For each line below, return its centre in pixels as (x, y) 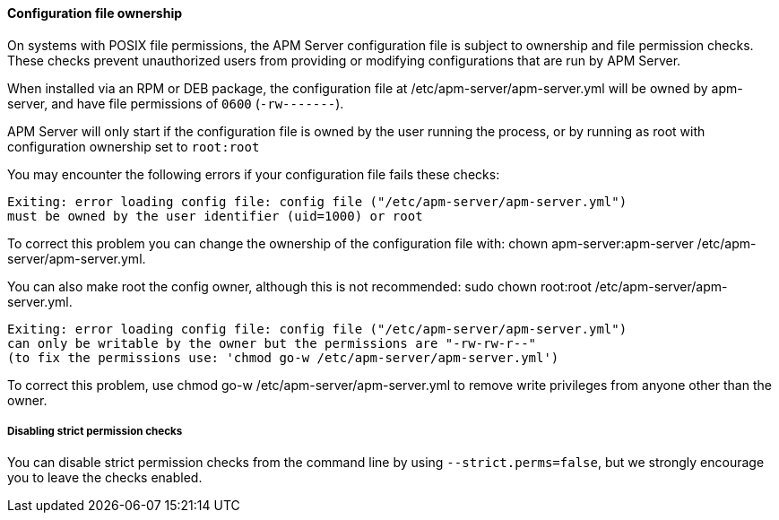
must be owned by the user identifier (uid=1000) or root (215, 216)
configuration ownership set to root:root (134, 146)
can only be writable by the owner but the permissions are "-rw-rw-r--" (272, 343)
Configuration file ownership (95, 13)
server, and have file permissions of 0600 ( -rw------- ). (176, 103)
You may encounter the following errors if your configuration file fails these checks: (254, 174)
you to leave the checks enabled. (105, 478)
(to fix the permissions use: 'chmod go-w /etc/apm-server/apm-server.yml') (283, 357)
